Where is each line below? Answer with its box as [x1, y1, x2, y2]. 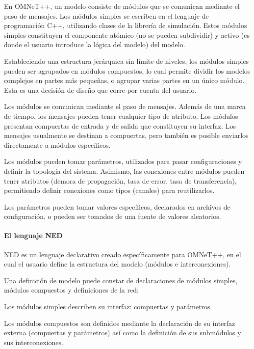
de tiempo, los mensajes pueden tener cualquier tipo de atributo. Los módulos [4, 110, 238, 121]
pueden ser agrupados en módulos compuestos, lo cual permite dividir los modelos [4, 65, 251, 76]
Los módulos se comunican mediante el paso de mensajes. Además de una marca [4, 101, 246, 111]
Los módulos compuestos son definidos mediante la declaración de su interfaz [4, 318, 235, 328]
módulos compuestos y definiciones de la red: [4, 285, 139, 295]
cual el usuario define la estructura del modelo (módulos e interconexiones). [4, 259, 231, 269]
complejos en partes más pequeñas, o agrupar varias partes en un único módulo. [4, 75, 245, 85]
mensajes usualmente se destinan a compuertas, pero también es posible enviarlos [4, 130, 249, 140]
